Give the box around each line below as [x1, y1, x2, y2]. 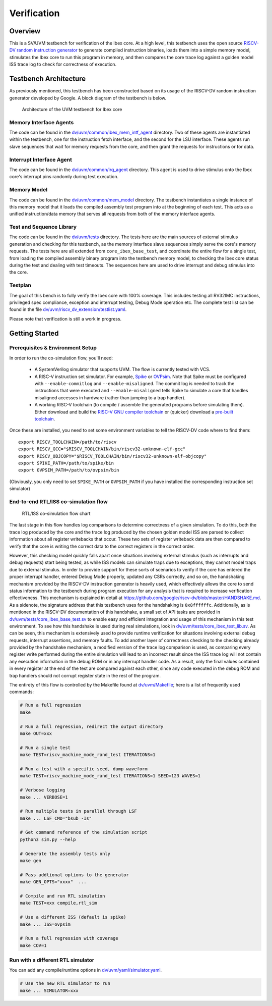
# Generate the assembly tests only [20, 851, 111, 857]
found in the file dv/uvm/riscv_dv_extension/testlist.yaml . [9, 306, 127, 312]
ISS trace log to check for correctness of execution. [9, 61, 117, 68]
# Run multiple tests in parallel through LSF [20, 808, 137, 814]
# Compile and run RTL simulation [20, 893, 105, 898]
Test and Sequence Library [9, 224, 77, 231]
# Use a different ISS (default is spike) [20, 914, 126, 920]
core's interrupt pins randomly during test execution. [9, 174, 119, 180]
